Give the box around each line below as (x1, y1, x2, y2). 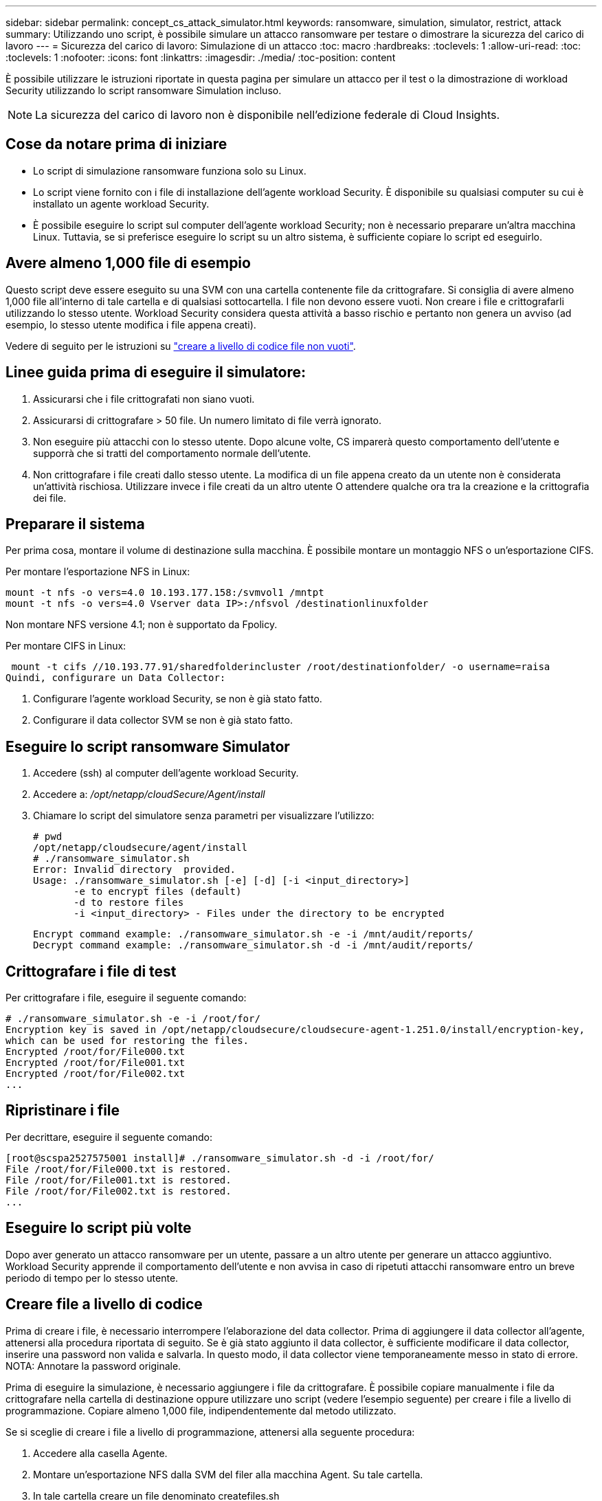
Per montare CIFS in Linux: (5, 640, 126, 652)
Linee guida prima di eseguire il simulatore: (5, 364, 306, 381)
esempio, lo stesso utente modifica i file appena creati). (5, 318, 256, 331)
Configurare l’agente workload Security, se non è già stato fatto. (33, 693, 322, 705)
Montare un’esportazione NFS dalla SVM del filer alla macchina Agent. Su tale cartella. (33, 1468, 423, 1480)
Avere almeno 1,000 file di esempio (5, 254, 251, 272)
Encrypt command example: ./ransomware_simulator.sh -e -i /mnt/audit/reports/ (33, 929, 473, 940)
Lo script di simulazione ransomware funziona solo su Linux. (33, 164, 306, 177)
